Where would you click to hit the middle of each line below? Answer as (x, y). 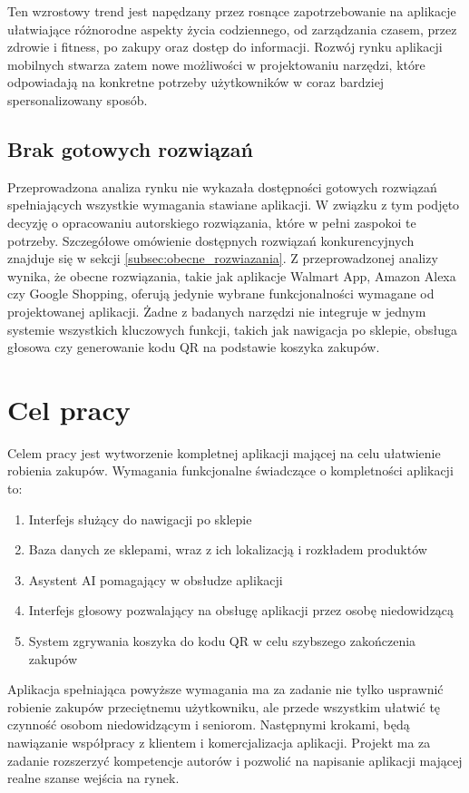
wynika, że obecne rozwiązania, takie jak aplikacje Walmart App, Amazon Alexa (232, 275)
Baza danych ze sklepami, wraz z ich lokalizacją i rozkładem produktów (228, 549)
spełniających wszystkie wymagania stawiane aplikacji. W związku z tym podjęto (234, 205)
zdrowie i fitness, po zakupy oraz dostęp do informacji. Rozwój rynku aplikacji (225, 47)
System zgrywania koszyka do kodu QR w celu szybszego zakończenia (222, 640)
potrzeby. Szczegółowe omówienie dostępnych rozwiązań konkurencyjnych (211, 240)
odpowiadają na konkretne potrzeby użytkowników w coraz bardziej (196, 82)
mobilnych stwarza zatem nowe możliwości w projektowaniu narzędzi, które (216, 64)
